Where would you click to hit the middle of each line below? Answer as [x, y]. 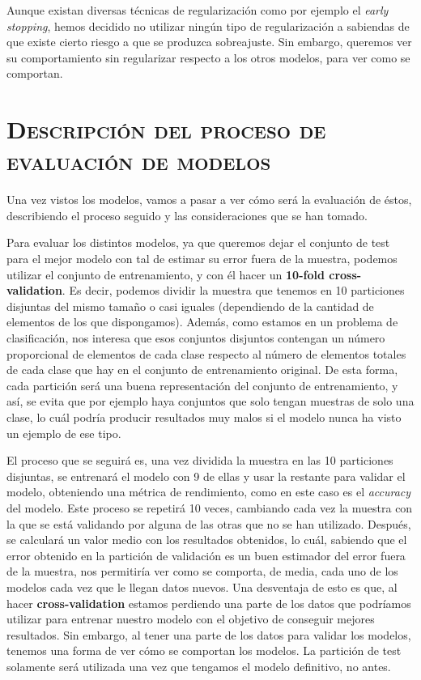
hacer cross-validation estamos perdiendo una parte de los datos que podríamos [209, 603]
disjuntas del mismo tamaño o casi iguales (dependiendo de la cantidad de [190, 306]
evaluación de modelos [139, 161]
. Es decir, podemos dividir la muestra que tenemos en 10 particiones [233, 290]
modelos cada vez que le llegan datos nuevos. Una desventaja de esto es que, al [202, 586]
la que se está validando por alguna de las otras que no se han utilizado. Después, [209, 523]
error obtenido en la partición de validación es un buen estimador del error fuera [206, 555]
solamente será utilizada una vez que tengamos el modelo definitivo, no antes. [199, 666]
